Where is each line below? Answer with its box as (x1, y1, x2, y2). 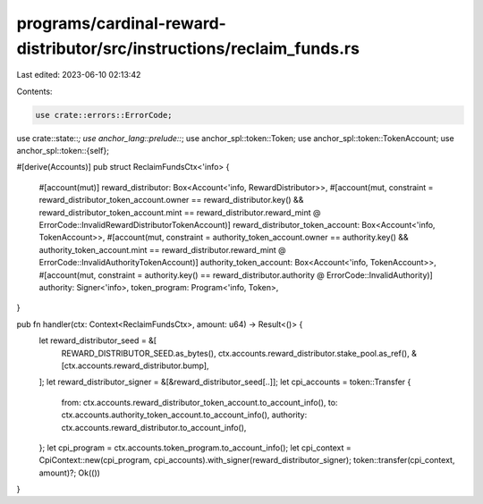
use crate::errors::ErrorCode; (35, 110, 174, 120)
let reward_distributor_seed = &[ (38, 335, 157, 346)
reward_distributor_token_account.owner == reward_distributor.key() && (38, 195, 304, 206)
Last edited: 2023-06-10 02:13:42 (16, 70, 141, 80)
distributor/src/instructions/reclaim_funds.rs (16, 38, 360, 58)
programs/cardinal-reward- (16, 13, 227, 33)
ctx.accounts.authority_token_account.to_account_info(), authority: (61, 409, 308, 420)
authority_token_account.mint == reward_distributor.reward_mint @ (38, 244, 286, 255)
